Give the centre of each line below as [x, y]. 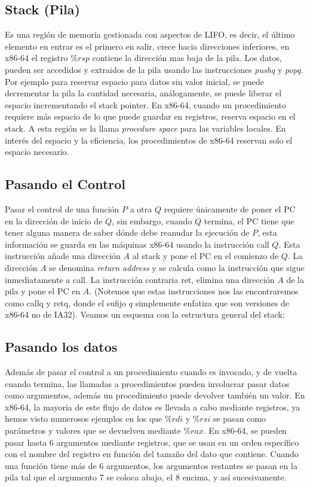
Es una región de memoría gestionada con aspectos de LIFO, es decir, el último [150, 34]
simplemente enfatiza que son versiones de [212, 302]
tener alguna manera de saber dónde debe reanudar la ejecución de [127, 232]
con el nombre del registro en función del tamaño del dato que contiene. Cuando [152, 454]
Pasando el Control [65, 184]
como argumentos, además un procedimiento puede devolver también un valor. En [155, 395]
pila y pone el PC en [43, 291]
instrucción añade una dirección [63, 256]
